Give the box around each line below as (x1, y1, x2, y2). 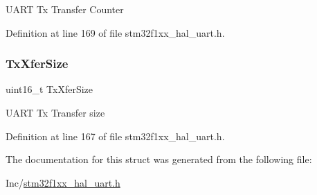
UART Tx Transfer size (6, 105, 105, 119)
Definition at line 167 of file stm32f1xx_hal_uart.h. (6, 128, 225, 143)
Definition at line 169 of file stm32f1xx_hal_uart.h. (6, 25, 225, 40)
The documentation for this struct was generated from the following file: (6, 152, 312, 167)
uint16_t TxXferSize (6, 82, 93, 96)
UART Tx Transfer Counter (6, 2, 124, 16)
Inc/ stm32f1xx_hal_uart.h (6, 175, 120, 189)
